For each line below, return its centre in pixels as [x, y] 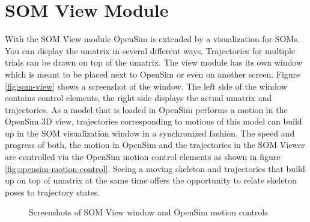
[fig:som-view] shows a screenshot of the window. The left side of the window [146, 86]
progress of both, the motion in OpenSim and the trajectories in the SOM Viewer [155, 145]
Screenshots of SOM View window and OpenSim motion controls [148, 212]
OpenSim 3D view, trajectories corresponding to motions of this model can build [153, 121]
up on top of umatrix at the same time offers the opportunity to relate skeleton [151, 180]
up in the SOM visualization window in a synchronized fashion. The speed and [150, 133]
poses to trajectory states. [53, 192]
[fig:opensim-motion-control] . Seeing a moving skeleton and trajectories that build [155, 168]
